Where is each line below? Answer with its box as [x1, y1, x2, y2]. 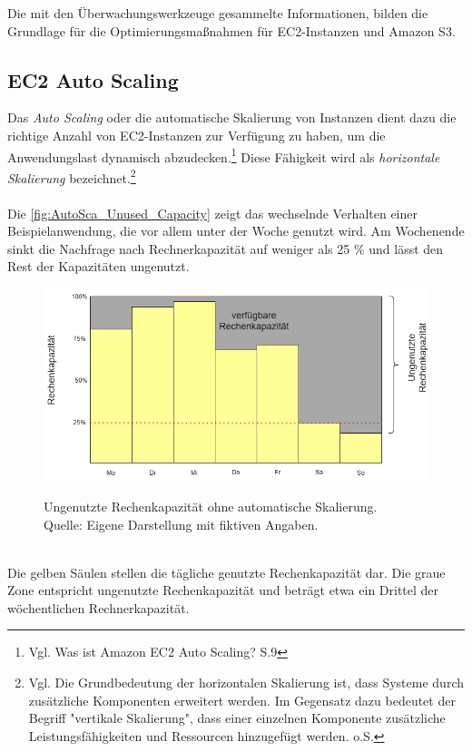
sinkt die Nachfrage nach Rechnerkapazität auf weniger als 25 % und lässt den [7, 239, 444, 258]
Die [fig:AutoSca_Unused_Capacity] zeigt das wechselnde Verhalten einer [7, 203, 418, 222]
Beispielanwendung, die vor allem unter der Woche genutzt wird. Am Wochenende [7, 221, 465, 240]
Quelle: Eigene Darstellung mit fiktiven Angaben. [44, 514, 319, 533]
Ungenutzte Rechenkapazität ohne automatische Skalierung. [44, 496, 378, 515]
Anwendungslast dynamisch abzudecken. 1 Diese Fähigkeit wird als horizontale [7, 144, 440, 166]
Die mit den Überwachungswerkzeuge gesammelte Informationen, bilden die [7, 4, 428, 22]
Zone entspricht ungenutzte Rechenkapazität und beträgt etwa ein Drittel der [7, 580, 439, 600]
